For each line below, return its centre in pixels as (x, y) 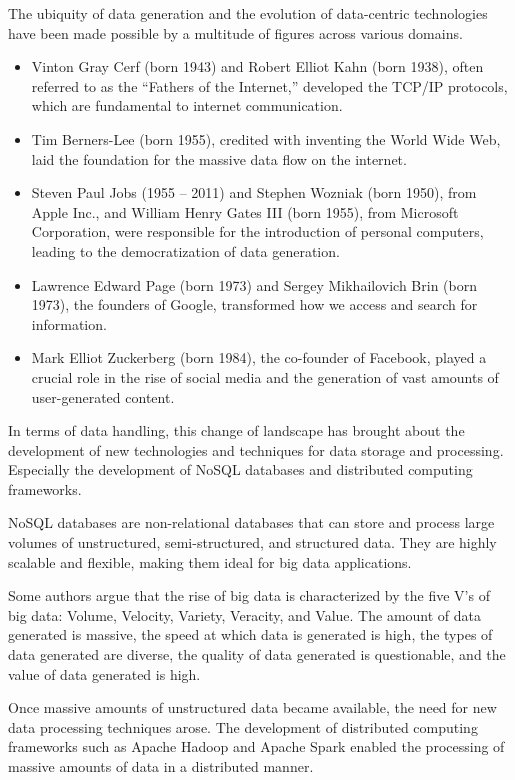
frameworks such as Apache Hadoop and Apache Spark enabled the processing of (256, 746)
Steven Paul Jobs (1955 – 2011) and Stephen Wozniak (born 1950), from (254, 192)
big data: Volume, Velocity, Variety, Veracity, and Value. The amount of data (245, 614)
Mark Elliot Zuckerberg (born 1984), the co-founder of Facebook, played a (259, 357)
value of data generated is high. (104, 673)
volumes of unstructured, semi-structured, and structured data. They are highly (252, 542)
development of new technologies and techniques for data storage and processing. (256, 449)
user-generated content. (103, 396)
